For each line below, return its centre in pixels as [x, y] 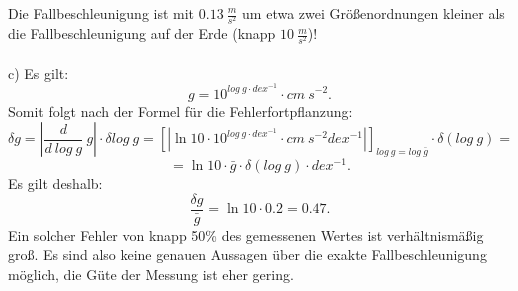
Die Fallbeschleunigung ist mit [101, 13]
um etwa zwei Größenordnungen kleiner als [373, 13]
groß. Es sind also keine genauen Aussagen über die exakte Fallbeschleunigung [247, 254]
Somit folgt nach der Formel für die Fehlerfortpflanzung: [180, 110]
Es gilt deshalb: [55, 183]
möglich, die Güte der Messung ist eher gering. [151, 274]
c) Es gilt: [38, 72]
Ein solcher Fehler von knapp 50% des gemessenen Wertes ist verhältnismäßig [246, 234]
